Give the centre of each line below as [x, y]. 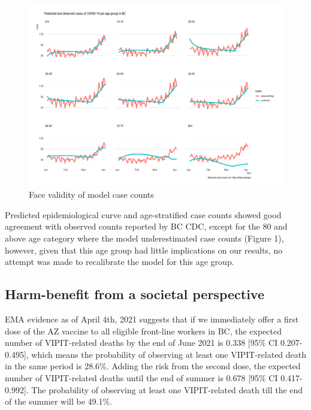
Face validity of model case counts [91, 195]
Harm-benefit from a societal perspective [135, 294]
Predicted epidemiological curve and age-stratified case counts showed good [143, 214]
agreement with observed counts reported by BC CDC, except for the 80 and [146, 226]
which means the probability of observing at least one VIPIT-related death [169, 354]
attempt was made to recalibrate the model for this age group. [120, 262]
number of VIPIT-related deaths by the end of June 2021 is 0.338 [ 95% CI [141, 343]
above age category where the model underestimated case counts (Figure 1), [144, 238]
